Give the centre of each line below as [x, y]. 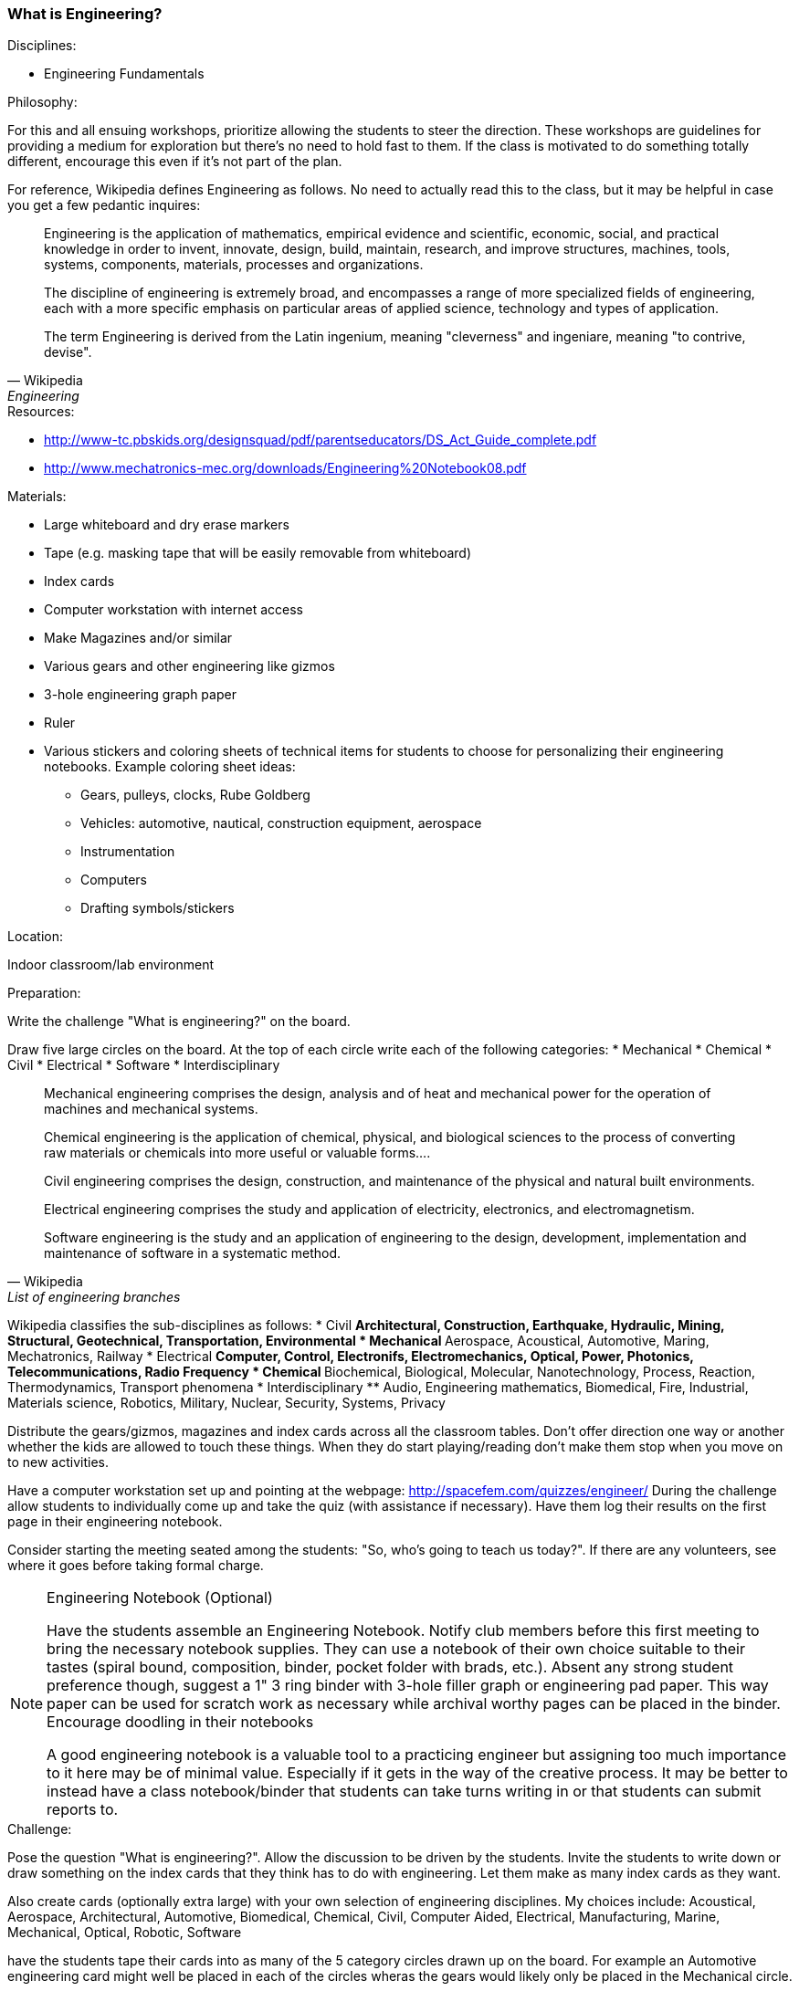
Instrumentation [128, 852]
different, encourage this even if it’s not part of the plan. [175, 162]
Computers [114, 880]
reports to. [83, 1810]
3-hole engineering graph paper [140, 695]
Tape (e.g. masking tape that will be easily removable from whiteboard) [258, 553]
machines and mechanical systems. [151, 1109]
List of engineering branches [94, 1297]
